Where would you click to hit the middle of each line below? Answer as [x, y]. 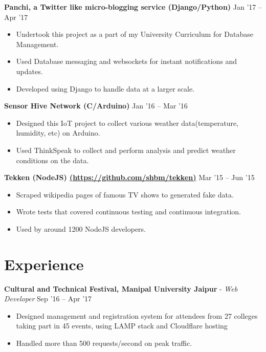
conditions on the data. [52, 160]
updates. [29, 71]
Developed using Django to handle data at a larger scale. [105, 88]
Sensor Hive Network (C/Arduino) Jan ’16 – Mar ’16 [96, 106]
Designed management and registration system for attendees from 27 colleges [137, 315]
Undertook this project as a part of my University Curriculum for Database [135, 34]
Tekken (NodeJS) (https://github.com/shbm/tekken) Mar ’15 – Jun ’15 [129, 177]
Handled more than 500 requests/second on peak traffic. [104, 343]
